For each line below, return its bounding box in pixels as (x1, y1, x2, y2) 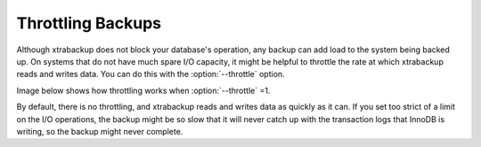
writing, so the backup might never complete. (16, 126, 183, 136)
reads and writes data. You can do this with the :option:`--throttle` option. (16, 69, 285, 80)
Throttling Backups (16, 13, 162, 33)
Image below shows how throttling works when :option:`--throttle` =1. (16, 85, 271, 96)
